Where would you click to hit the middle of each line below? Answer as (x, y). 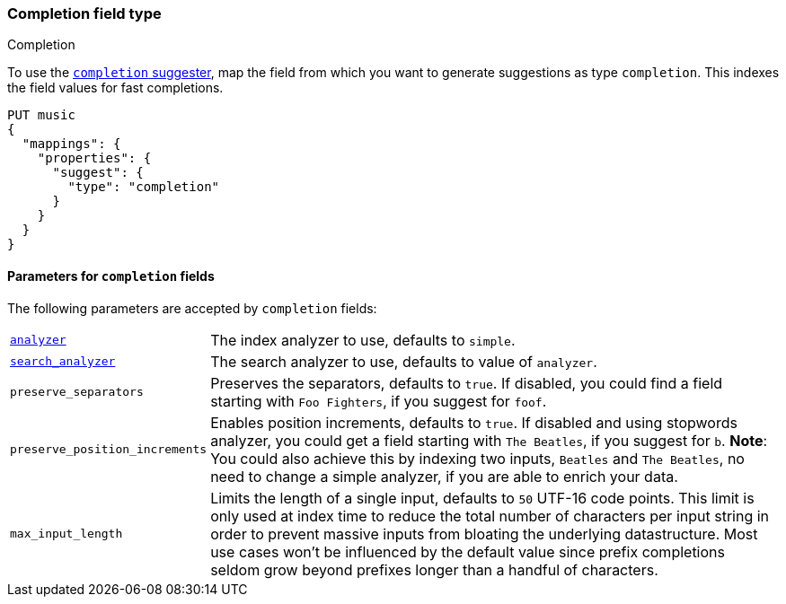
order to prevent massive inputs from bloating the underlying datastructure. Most (484, 534)
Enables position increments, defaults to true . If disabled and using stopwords (474, 422)
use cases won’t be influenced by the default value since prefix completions (468, 551)
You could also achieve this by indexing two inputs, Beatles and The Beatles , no (477, 458)
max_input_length (66, 534)
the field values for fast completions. (115, 88)
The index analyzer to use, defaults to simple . (363, 340)
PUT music (41, 115)
